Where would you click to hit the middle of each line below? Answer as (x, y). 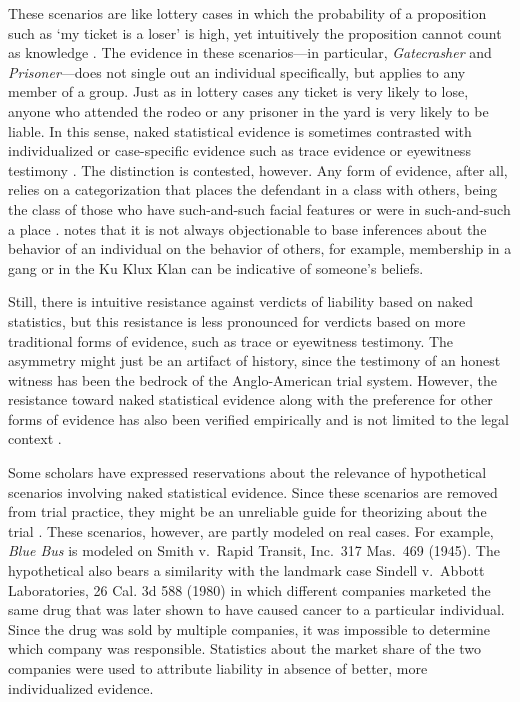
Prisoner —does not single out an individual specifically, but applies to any (237, 71)
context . (35, 438)
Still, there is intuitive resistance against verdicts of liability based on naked (240, 301)
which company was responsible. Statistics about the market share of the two (245, 648)
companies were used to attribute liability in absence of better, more (218, 668)
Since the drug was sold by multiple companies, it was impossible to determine (249, 628)
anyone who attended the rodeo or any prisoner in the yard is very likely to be (248, 110)
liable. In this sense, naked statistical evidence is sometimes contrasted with (240, 130)
